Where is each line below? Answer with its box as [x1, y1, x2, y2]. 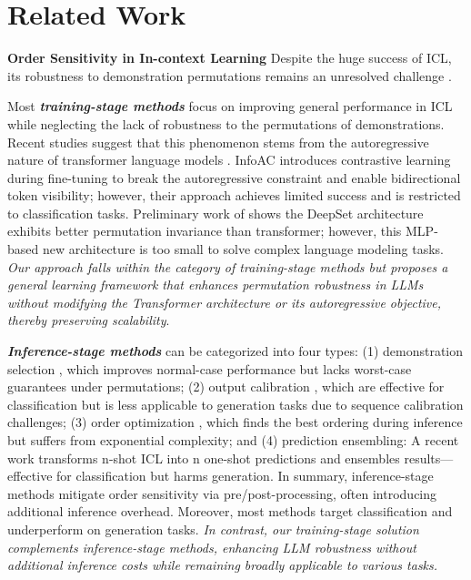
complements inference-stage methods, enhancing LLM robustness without [7, 537, 416, 556]
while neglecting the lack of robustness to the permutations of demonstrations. [7, 114, 445, 133]
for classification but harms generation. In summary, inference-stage [56, 466, 434, 485]
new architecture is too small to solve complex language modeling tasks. [42, 239, 444, 259]
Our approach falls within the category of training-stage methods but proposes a [7, 257, 448, 276]
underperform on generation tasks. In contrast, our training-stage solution [7, 519, 419, 538]
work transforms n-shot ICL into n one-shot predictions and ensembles [7, 448, 400, 467]
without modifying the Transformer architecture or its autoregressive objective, [7, 292, 442, 311]
